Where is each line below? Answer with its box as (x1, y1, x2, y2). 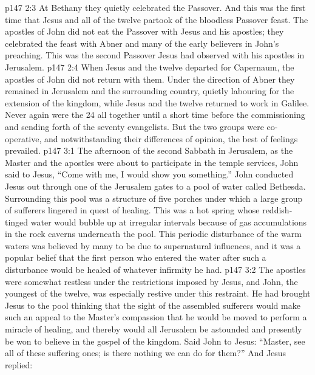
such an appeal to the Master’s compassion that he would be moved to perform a (5, 311, 307, 323)
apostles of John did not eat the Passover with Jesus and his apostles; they (5, 25, 284, 38)
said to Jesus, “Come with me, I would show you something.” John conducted (5, 168, 294, 181)
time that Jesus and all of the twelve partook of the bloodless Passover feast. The (5, 13, 308, 26)
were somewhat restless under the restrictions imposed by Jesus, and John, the (5, 275, 298, 287)
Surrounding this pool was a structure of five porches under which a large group (5, 191, 303, 204)
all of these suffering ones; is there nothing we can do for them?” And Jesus (5, 346, 286, 359)
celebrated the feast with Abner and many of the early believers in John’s (5, 36, 279, 49)
